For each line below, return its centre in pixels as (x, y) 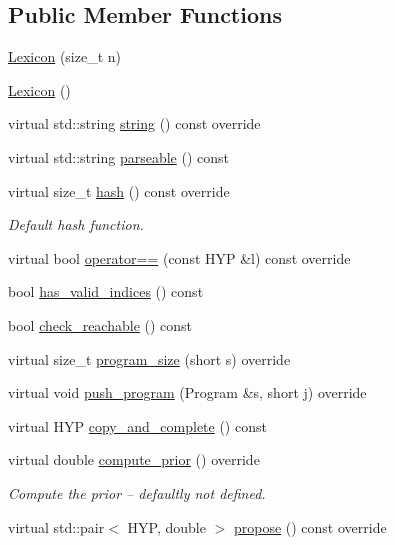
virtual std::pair (56, 526)
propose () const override (310, 526)
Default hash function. (76, 224)
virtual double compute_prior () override (134, 459)
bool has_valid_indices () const (106, 291)
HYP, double (166, 526)
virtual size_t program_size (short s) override (149, 358)
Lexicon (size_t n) (65, 56)
